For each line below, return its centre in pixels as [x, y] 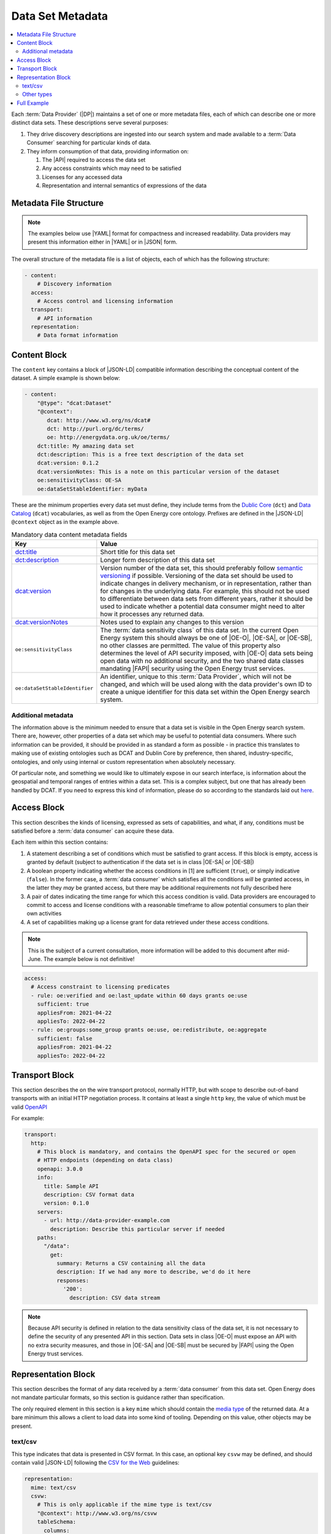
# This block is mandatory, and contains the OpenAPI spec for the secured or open [166, 1151]
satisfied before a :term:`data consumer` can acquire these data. [93, 831]
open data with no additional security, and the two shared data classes [202, 661]
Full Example [33, 103]
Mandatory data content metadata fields [69, 535]
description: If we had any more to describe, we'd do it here [153, 1272]
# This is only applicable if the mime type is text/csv [124, 1505]
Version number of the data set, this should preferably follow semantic [202, 568]
